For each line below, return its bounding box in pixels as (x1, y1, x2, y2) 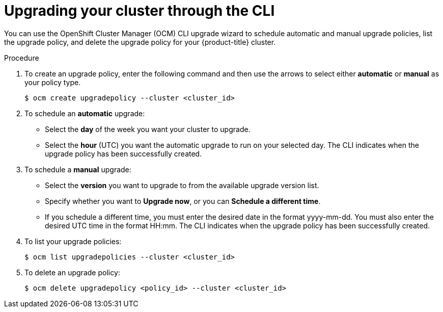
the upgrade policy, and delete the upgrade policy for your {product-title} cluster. (4, 37, 276, 46)
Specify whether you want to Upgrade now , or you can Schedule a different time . (45, 196, 321, 205)
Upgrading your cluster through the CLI (4, 2, 275, 19)
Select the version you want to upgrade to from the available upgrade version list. (45, 180, 319, 190)
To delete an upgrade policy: (24, 268, 120, 277)
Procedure (4, 53, 39, 62)
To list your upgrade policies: (24, 237, 122, 246)
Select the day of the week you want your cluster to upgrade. (45, 124, 251, 134)
